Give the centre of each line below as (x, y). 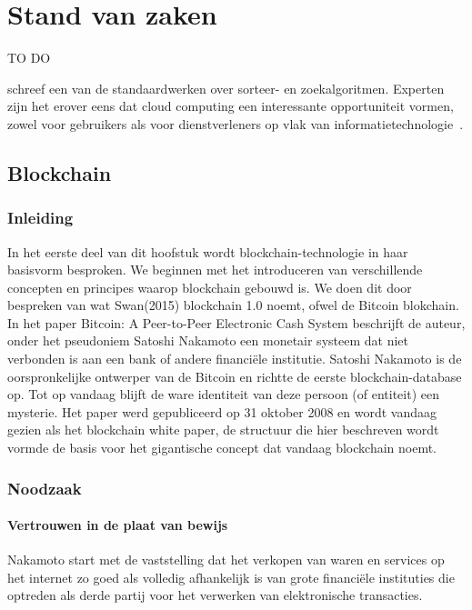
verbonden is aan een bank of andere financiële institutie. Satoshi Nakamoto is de (235, 359)
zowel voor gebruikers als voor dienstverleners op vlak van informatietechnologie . (236, 123)
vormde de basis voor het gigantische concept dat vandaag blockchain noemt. (222, 448)
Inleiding (40, 218)
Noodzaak (45, 488)
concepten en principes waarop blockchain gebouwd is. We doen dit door (210, 287)
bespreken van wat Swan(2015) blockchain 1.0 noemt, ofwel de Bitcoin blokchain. (233, 305)
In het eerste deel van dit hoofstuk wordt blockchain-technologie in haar (208, 251)
